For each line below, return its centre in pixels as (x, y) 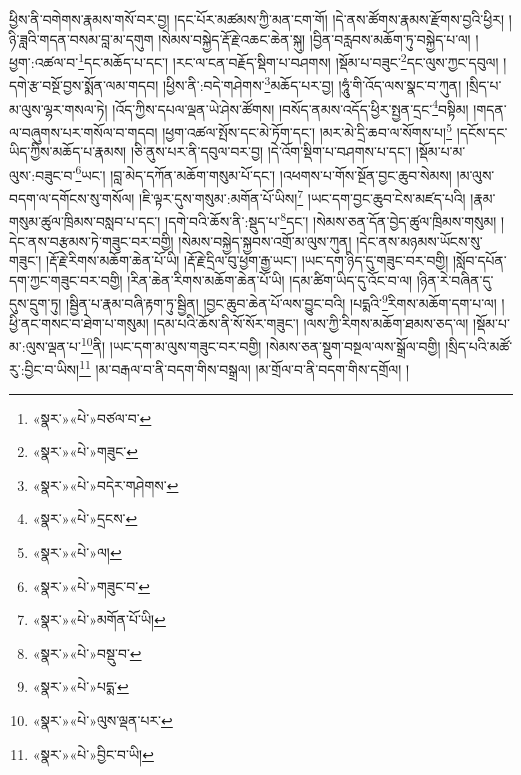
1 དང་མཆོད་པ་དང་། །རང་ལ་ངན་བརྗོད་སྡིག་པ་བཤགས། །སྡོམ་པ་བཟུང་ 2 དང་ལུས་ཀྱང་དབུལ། (288, 60)
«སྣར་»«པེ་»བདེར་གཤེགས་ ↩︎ (105, 484)
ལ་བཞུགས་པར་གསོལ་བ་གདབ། (83, 131)
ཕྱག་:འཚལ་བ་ (44, 61)
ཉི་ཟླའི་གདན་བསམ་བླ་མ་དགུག (81, 38)
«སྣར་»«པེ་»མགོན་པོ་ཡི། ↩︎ (99, 619)
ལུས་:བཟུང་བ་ (42, 174)
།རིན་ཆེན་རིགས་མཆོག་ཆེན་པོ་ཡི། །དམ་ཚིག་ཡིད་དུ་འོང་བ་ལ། (270, 279)
